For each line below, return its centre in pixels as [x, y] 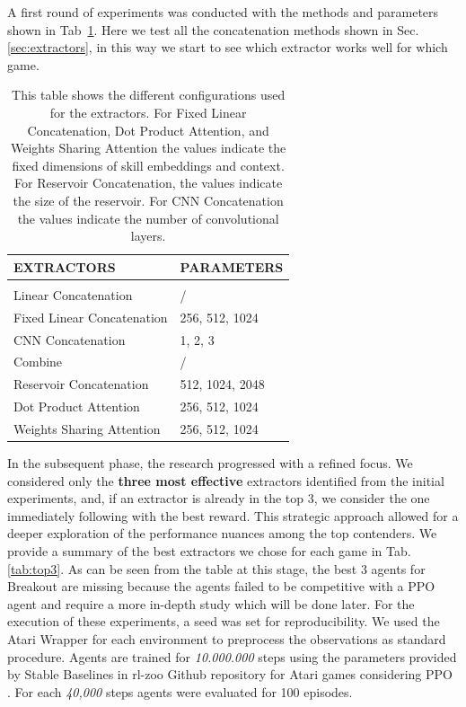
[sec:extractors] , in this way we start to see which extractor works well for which [228, 47]
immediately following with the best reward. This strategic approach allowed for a [233, 515]
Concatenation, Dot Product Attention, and [148, 130]
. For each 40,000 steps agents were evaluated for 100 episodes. [180, 691]
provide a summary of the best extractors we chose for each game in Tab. [209, 550]
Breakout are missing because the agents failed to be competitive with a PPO [221, 586]
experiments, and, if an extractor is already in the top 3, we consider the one [219, 498]
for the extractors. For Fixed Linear [148, 112]
